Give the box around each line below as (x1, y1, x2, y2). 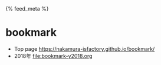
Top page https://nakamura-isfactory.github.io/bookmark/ (14, 45, 155, 52)
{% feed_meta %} (5, 5, 49, 12)
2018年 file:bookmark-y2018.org (14, 52, 93, 59)
